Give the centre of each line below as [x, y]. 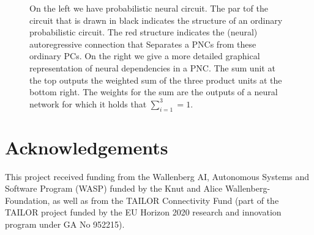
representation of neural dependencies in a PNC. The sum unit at [152, 67]
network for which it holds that [88, 103]
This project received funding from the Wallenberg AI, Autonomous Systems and [157, 176]
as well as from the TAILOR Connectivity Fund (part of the [166, 200]
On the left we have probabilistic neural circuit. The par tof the [149, 8]
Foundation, [28, 200]
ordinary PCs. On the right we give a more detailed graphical [145, 56]
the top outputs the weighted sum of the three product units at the [156, 80]
